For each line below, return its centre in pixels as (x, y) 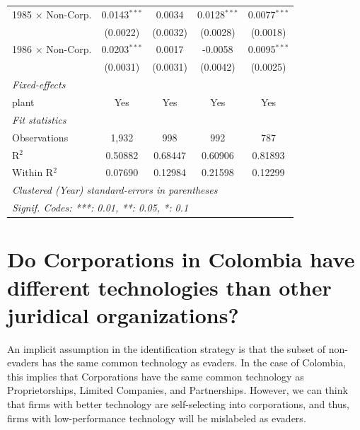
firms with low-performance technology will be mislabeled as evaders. (157, 418)
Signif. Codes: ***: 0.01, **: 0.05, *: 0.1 (100, 208)
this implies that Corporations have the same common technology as (156, 376)
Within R (33, 172)
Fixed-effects (39, 85)
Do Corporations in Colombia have (181, 259)
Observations (40, 137)
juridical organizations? (123, 314)
